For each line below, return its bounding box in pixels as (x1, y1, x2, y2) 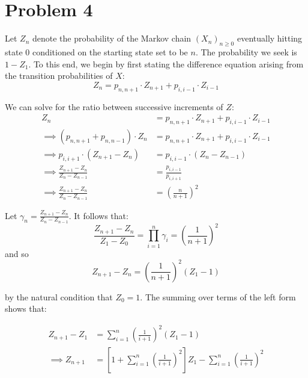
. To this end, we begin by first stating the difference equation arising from (28, 57, 304, 70)
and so (5, 247, 29, 259)
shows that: (5, 302, 47, 315)
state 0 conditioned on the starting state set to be (5, 45, 188, 58)
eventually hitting (237, 32, 303, 45)
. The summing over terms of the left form (140, 290, 296, 303)
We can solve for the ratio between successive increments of (5, 100, 223, 113)
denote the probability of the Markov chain (32, 32, 192, 45)
